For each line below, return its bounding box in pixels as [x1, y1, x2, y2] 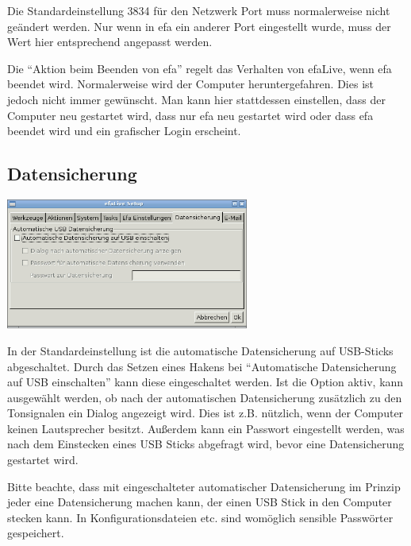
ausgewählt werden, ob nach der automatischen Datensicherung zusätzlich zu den [7, 389, 402, 405]
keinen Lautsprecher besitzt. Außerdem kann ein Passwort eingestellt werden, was [7, 420, 405, 436]
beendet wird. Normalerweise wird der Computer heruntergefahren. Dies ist [7, 76, 374, 92]
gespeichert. [7, 525, 64, 541]
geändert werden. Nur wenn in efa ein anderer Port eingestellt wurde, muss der [7, 17, 391, 34]
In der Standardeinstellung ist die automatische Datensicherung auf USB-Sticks [7, 342, 394, 358]
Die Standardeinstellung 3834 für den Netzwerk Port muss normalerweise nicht [7, 2, 390, 18]
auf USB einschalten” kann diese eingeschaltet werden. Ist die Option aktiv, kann [7, 374, 404, 390]
